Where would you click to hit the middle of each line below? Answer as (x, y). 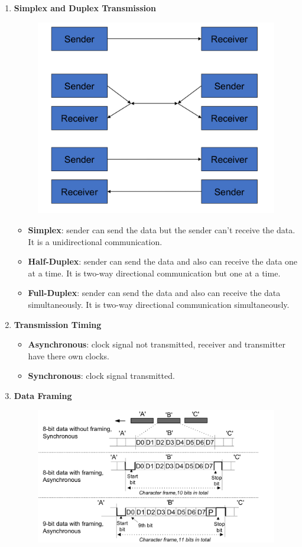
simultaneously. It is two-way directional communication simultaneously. (159, 304)
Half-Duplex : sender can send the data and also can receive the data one (163, 261)
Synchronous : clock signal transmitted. (101, 376)
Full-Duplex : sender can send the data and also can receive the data (154, 293)
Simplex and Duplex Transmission (85, 8)
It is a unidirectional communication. (95, 241)
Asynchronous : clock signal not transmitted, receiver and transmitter (157, 344)
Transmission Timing (58, 324)
